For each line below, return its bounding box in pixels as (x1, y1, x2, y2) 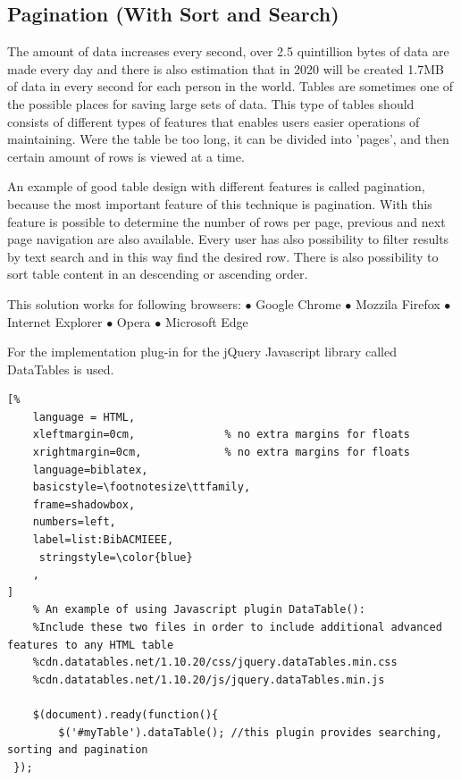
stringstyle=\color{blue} (38, 550, 193, 564)
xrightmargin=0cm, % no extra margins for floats (32, 446, 411, 459)
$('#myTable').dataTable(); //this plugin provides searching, (58, 725, 442, 739)
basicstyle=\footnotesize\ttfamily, (32, 481, 251, 494)
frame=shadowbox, (32, 498, 136, 511)
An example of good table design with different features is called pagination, (7, 177, 425, 196)
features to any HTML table (7, 638, 174, 651)
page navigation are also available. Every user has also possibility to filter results (7, 230, 449, 248)
